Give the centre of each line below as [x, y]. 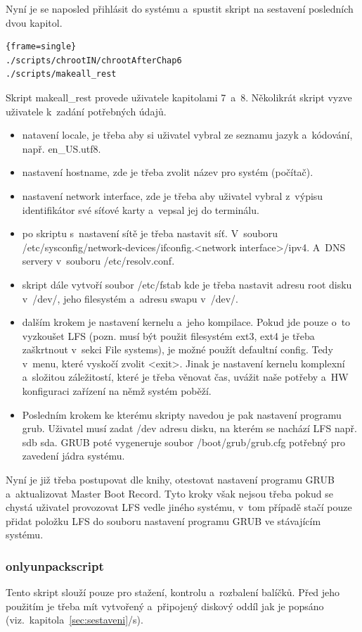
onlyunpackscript [55, 565]
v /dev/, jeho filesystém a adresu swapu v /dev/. [130, 298]
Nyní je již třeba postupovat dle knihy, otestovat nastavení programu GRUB [170, 480]
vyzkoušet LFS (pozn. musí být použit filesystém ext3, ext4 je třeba [168, 335]
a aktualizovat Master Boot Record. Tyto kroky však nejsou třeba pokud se [169, 493]
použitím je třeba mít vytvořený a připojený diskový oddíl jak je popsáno [165, 606]
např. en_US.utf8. [62, 148]
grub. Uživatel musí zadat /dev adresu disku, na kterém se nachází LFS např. [189, 428]
